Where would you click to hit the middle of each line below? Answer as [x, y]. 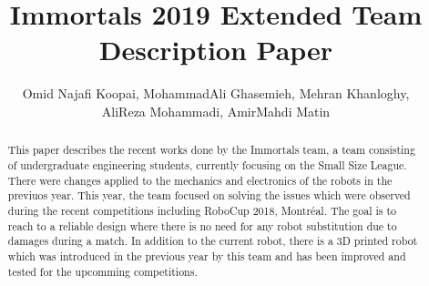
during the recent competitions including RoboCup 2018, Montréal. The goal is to [202, 210]
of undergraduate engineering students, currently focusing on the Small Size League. [207, 164]
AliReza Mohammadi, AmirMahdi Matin [216, 111]
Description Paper [216, 50]
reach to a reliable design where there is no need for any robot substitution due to [202, 225]
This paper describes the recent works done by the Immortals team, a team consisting [211, 150]
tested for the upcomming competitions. [102, 271]
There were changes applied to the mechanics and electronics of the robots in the [200, 180]
